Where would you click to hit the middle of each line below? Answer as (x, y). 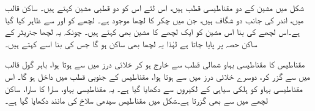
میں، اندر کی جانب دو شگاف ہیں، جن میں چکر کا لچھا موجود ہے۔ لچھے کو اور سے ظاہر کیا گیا (154, 19)
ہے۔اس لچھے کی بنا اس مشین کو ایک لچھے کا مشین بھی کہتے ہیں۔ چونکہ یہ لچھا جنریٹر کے (153, 32)
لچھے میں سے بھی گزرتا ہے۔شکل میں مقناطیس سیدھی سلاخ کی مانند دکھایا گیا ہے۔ (137, 100)
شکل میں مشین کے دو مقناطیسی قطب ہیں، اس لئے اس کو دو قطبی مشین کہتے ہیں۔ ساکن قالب (155, 7)
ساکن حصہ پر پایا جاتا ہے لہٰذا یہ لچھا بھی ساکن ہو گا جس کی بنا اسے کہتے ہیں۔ (131, 43)
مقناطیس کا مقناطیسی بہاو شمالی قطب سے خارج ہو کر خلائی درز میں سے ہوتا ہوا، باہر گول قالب (155, 64)
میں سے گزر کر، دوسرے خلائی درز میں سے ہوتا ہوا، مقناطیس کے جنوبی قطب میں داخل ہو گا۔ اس (157, 76)
